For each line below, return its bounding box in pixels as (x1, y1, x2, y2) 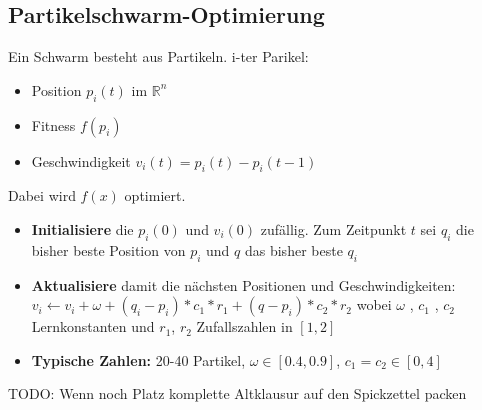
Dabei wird (8, 185, 76, 206)
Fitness (31, 114, 76, 135)
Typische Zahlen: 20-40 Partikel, (31, 349, 246, 370)
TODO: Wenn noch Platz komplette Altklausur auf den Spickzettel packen (8, 383, 467, 404)
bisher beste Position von (31, 239, 186, 260)
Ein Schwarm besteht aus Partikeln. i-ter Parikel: (8, 46, 309, 67)
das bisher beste (244, 239, 343, 260)
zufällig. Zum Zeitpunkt (260, 218, 407, 239)
